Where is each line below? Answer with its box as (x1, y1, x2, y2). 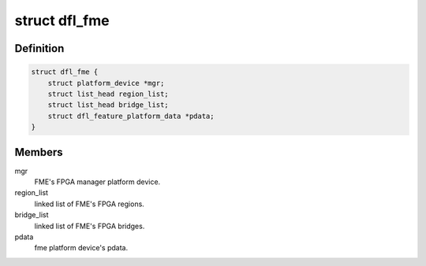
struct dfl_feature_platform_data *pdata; (47, 111, 215, 120)
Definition (14, 42, 65, 55)
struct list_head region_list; (47, 89, 169, 98)
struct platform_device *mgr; (47, 79, 165, 87)
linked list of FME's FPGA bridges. (34, 221, 145, 231)
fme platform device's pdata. (34, 243, 129, 253)
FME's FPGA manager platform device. (34, 177, 161, 187)
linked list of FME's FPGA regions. (34, 199, 145, 209)
